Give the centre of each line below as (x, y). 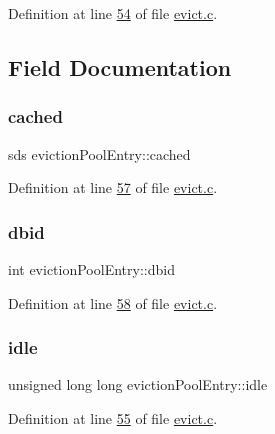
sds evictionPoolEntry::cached (99, 153)
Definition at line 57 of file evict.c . (113, 187)
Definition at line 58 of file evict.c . (113, 302)
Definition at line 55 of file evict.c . (113, 418)
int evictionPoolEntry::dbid (91, 269)
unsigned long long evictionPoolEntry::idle (138, 384)
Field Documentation (120, 66)
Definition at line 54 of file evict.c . (113, 13)
